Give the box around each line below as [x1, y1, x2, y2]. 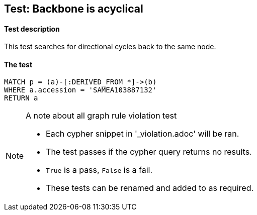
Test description [4, 24, 60, 33]
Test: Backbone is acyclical [4, 3, 143, 15]
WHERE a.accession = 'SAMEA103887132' [4, 86, 157, 94]
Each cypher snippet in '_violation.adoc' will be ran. [46, 129, 239, 139]
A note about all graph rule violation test [26, 111, 177, 121]
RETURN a [4, 94, 38, 102]
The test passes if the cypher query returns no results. [46, 147, 252, 157]
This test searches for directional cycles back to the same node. [4, 42, 216, 51]
